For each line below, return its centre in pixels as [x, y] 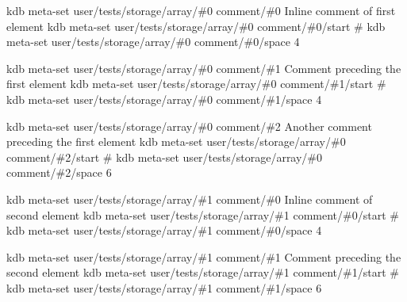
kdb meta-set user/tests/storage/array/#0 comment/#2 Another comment [189, 126]
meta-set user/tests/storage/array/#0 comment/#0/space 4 [153, 42]
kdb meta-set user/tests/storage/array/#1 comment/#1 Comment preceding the [204, 256]
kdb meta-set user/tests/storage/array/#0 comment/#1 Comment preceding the [204, 68]
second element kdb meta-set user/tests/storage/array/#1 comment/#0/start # [203, 214]
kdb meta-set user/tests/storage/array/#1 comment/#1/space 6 [164, 287]
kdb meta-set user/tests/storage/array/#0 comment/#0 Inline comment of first [201, 10]
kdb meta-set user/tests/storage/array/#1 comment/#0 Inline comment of [190, 199]
